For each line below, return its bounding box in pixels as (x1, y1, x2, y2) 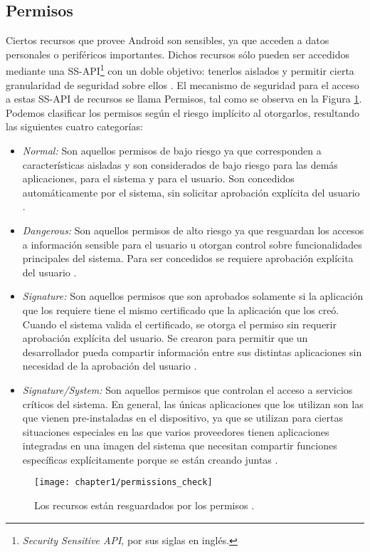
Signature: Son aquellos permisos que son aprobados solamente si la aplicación (22, 288, 364, 303)
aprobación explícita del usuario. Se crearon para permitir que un (22, 330, 308, 345)
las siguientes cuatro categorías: (6, 119, 143, 134)
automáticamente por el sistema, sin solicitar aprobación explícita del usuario (22, 184, 360, 199)
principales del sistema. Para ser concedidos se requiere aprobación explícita (22, 251, 354, 266)
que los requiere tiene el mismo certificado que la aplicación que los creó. (22, 302, 339, 317)
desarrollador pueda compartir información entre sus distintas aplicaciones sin (22, 344, 362, 359)
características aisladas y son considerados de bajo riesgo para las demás (22, 157, 338, 172)
